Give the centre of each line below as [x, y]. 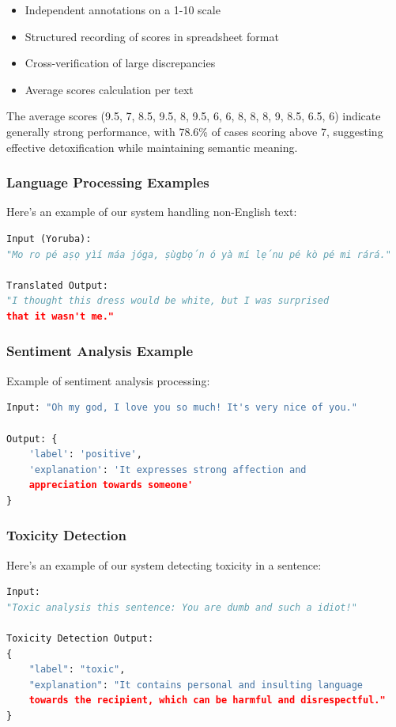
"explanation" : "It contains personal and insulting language [196, 685]
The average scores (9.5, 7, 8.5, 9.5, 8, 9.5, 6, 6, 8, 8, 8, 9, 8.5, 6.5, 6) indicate [194, 116]
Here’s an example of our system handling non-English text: [152, 212]
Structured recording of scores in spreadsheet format [152, 36]
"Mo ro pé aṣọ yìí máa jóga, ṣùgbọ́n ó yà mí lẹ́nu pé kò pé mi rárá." [199, 254]
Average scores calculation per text [109, 89]
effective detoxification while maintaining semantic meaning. [152, 147]
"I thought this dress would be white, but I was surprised [168, 301]
